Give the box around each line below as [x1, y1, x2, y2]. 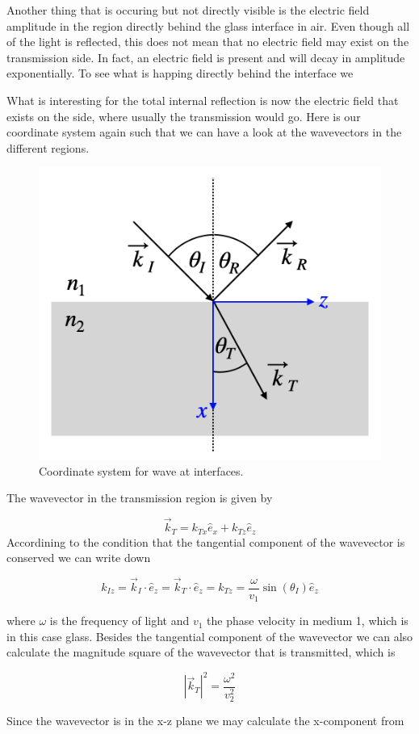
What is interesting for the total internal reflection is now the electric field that [6, 91, 399, 108]
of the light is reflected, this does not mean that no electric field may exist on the [6, 33, 409, 50]
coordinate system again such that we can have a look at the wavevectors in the [6, 124, 402, 141]
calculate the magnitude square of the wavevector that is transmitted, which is [6, 644, 396, 661]
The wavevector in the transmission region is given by [6, 489, 273, 506]
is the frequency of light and [49, 612, 190, 629]
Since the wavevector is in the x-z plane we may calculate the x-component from [6, 712, 404, 729]
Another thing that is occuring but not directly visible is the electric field [6, 2, 370, 18]
